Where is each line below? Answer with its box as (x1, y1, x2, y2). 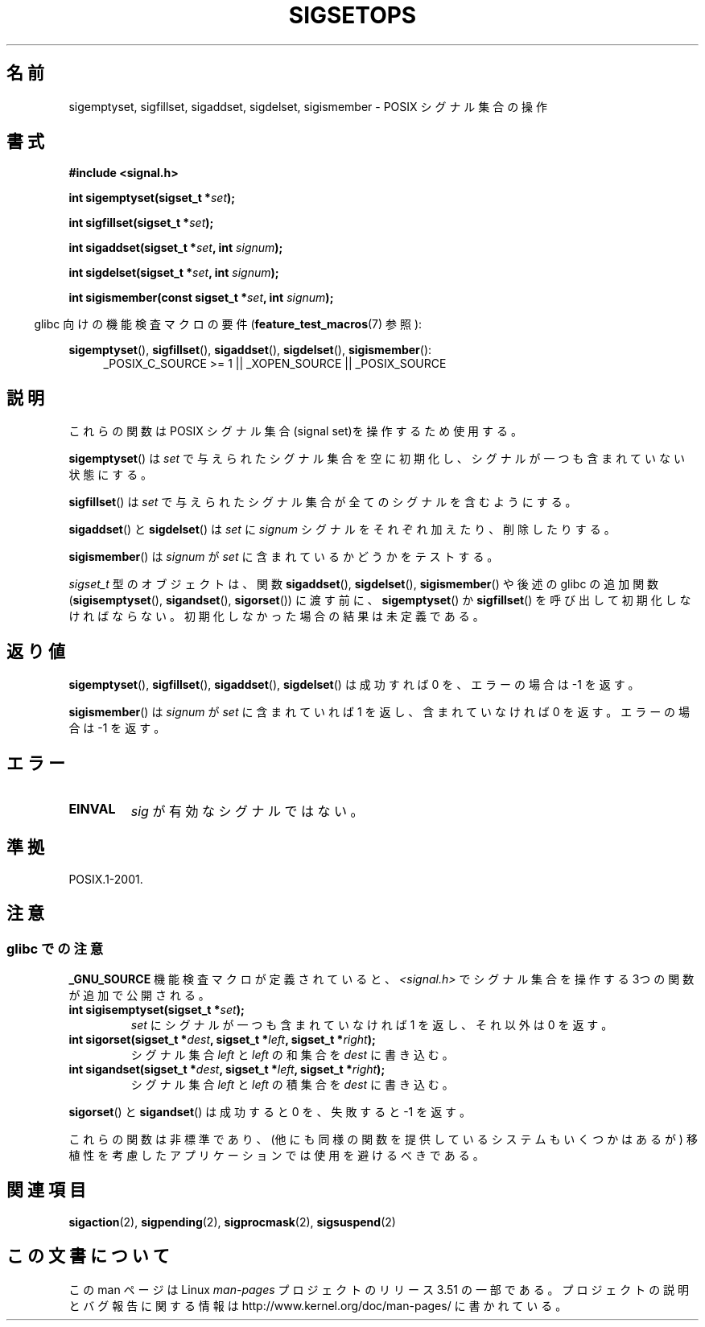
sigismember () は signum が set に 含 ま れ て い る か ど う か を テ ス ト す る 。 (68, 550, 499, 564)
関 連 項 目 (6, 1180, 86, 1201)
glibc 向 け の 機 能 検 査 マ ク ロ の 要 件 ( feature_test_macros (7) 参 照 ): (34, 317, 423, 332)
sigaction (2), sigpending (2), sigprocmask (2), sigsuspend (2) (68, 1214, 396, 1229)
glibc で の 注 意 (6, 940, 104, 957)
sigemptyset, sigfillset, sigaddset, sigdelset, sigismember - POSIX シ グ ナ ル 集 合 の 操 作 (68, 99, 548, 113)
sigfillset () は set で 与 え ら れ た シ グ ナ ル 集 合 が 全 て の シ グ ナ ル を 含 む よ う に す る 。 (68, 495, 577, 509)
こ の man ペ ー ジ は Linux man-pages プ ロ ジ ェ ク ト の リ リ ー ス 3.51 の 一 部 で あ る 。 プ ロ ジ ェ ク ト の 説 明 (68, 1282, 690, 1296)
